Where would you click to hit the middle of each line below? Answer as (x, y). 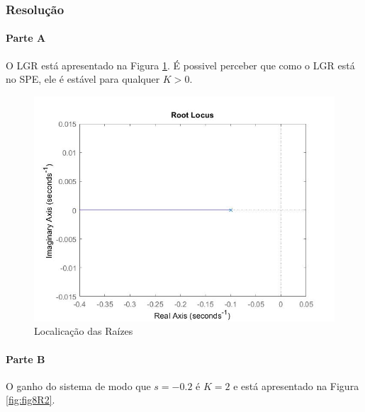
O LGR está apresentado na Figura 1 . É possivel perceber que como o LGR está (180, 65)
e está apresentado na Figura (296, 385)
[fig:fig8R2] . (30, 400)
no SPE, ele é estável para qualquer (83, 79)
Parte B (26, 359)
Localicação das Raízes (84, 331)
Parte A (26, 38)
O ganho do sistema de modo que (78, 385)
